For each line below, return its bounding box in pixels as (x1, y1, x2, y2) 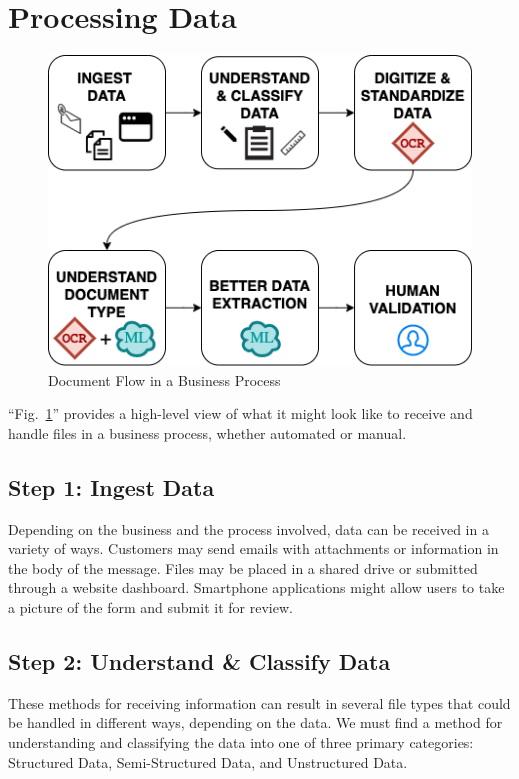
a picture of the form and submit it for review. (8, 597, 293, 617)
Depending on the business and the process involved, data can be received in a (8, 518, 489, 539)
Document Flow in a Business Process (48, 369, 281, 390)
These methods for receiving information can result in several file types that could (8, 692, 511, 713)
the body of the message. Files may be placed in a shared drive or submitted (8, 557, 478, 578)
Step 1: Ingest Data (8, 471, 215, 502)
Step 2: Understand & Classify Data (8, 645, 391, 676)
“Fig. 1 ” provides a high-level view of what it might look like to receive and (8, 403, 473, 424)
